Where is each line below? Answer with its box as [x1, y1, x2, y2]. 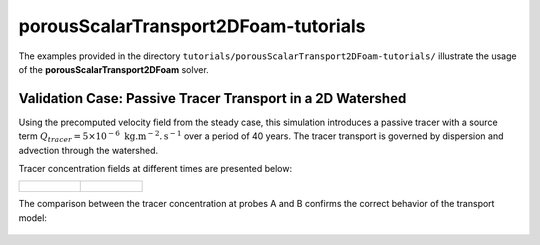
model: [18, 211, 47, 224]
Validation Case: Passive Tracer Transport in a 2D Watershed [18, 90, 407, 107]
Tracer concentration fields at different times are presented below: [18, 163, 293, 175]
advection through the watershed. [18, 144, 159, 156]
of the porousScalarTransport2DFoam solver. [18, 63, 209, 75]
